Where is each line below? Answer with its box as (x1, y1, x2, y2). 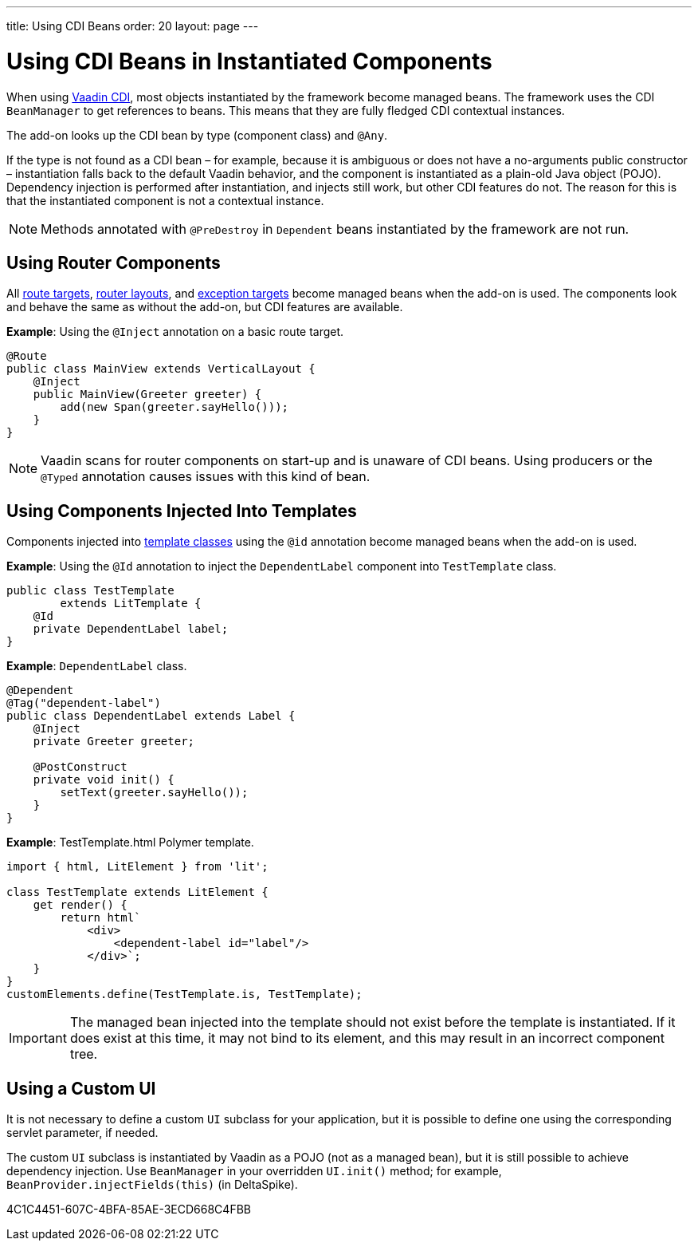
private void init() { (33, 773, 174, 787)
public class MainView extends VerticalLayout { (6, 362, 316, 376)
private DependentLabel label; (33, 622, 229, 636)
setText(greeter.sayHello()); (60, 786, 249, 799)
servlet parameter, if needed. (6, 1126, 159, 1140)
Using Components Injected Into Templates (6, 500, 357, 521)
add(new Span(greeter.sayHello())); (60, 401, 289, 414)
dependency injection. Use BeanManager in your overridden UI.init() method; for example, (6, 1164, 502, 1178)
